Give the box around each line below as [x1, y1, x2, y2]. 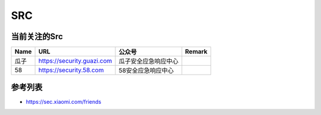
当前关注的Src [11, 31, 64, 41]
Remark [185, 47, 208, 56]
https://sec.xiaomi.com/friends [26, 98, 102, 105]
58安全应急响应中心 [118, 66, 174, 75]
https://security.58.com [38, 66, 104, 74]
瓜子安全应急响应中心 [118, 57, 178, 65]
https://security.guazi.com [38, 57, 112, 65]
